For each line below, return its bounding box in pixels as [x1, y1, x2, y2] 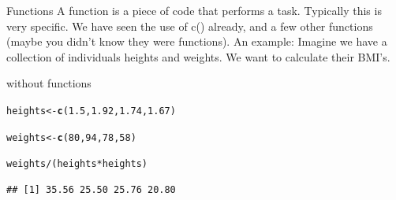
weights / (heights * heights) [6, 158, 148, 170]
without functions [6, 75, 92, 91]
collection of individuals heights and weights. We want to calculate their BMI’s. [6, 48, 390, 65]
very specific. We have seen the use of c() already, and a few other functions [6, 17, 373, 34]
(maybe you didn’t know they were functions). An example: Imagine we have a [6, 33, 387, 50]
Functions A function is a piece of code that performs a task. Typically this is [6, 2, 382, 18]
